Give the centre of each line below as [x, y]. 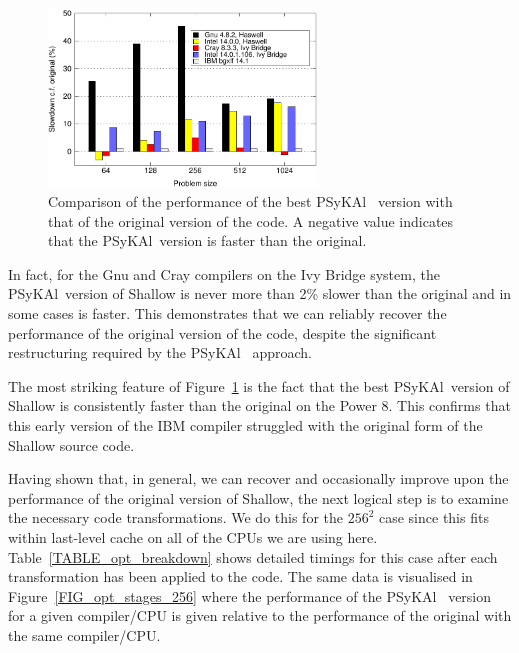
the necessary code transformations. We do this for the [175, 517]
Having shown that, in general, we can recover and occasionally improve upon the [258, 478]
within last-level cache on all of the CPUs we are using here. [193, 536]
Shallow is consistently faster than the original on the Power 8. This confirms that [259, 405]
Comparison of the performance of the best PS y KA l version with [250, 201]
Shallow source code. [71, 444]
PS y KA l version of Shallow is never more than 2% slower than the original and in [260, 293]
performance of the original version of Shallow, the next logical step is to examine [258, 497]
